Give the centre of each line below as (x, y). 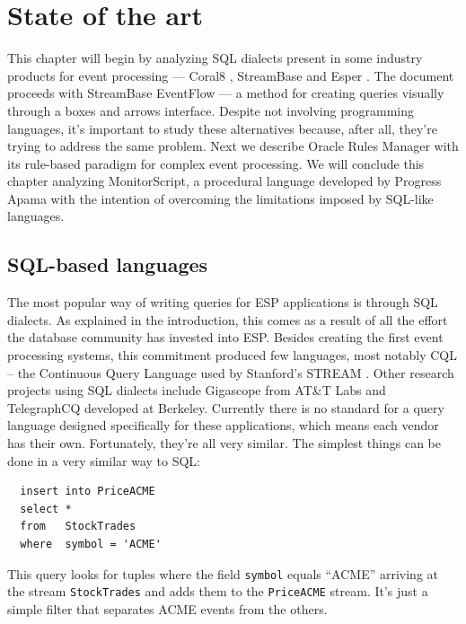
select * (46, 509)
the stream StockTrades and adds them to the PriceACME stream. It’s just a (218, 591)
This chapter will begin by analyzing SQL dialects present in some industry (215, 58)
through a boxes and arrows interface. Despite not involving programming (211, 110)
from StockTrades (78, 527)
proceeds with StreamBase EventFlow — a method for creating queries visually (226, 93)
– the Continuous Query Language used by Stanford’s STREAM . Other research (231, 372)
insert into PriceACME (88, 492)
